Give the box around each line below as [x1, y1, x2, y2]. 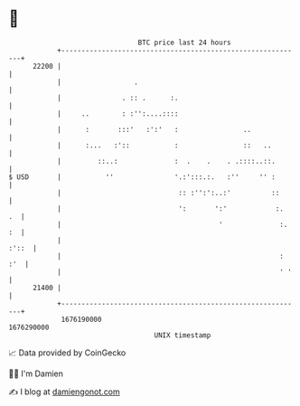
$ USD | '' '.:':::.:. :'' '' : [8, 172, 277, 182]
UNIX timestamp [154, 330, 211, 340]
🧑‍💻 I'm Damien [8, 368, 64, 379]
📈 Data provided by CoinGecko [8, 347, 127, 358]
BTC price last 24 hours [137, 38, 231, 47]
